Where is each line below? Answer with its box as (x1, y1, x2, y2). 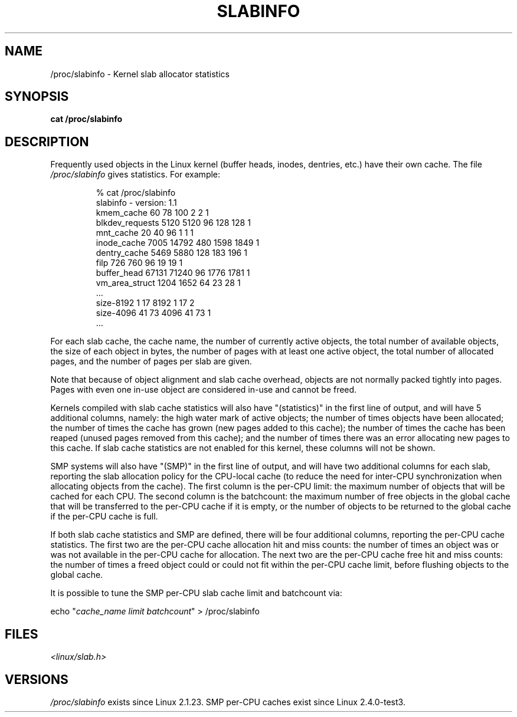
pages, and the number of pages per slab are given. (50, 356, 252, 367)
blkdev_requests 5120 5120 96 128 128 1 (96, 218, 251, 228)
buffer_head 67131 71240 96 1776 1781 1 (96, 268, 250, 278)
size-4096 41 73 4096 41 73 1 (96, 308, 211, 318)
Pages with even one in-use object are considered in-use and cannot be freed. (50, 384, 357, 395)
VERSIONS (5, 672, 68, 687)
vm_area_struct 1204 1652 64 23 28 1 (96, 278, 241, 288)
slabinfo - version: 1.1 (96, 198, 177, 208)
